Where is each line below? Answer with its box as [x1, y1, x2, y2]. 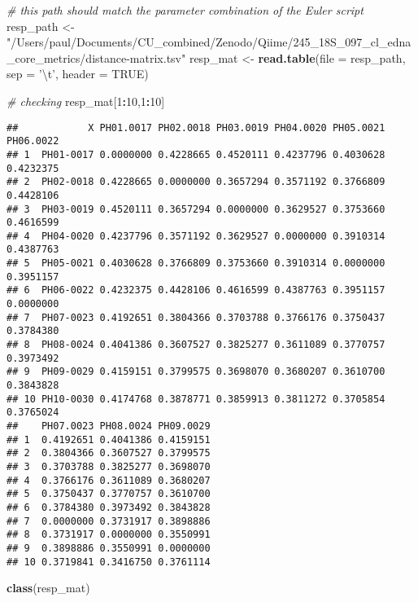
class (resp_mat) [7, 579, 90, 596]
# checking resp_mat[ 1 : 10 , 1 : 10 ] [7, 92, 165, 109]
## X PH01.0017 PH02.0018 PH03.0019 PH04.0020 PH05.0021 [7, 121, 385, 134]
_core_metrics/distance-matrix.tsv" [7, 49, 186, 66]
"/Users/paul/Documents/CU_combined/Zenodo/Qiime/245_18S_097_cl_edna [7, 33, 411, 51]
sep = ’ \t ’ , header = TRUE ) [7, 65, 149, 82]
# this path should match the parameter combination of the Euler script [7, 2, 364, 18]
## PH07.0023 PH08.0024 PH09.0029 [7, 420, 211, 432]
